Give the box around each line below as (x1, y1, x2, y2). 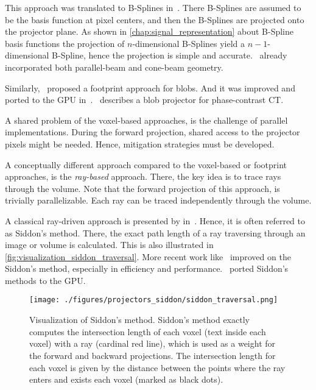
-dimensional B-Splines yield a (132, 37, 245, 49)
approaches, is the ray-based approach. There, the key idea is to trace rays (5, 170, 281, 183)
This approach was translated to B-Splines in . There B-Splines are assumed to (5, 1, 301, 13)
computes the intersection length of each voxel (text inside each (29, 325, 266, 338)
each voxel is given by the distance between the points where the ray (29, 361, 286, 374)
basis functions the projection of (5, 37, 125, 49)
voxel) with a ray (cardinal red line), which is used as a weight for (29, 337, 276, 350)
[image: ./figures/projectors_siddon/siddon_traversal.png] (29, 296, 278, 305)
